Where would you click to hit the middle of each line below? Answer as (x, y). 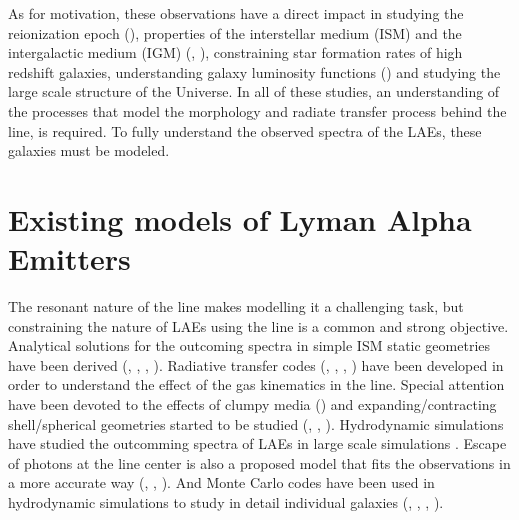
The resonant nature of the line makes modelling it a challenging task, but (236, 306)
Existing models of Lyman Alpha (240, 218)
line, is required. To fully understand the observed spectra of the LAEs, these (245, 130)
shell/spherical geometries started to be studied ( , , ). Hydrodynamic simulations (256, 423)
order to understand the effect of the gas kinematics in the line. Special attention (256, 384)
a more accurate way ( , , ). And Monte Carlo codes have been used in (221, 482)
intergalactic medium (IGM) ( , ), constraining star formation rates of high (235, 52)
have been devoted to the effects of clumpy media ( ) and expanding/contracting (252, 404)
